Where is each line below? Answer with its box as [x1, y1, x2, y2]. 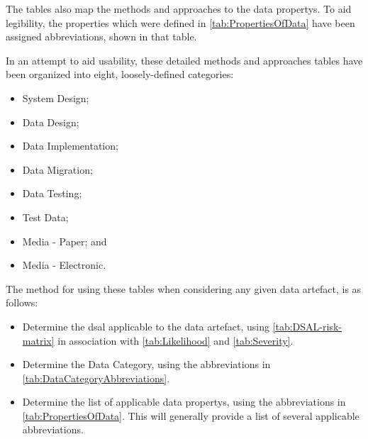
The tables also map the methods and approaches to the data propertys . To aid [6, 1, 352, 16]
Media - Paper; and [22, 233, 107, 248]
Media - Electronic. [22, 257, 106, 272]
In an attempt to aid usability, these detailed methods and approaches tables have [6, 52, 363, 67]
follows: [6, 295, 38, 310]
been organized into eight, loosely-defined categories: [6, 67, 234, 82]
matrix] [22, 333, 55, 348]
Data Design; [22, 114, 79, 129]
